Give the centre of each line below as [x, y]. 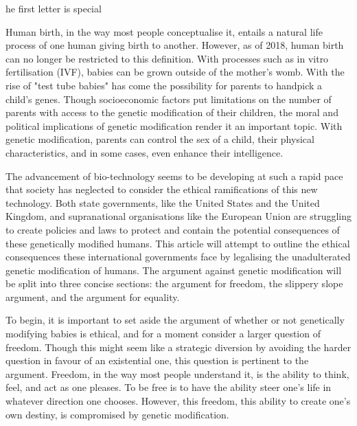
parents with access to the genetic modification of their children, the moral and [172, 112]
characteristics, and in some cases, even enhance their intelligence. [145, 152]
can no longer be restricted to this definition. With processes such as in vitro [167, 58]
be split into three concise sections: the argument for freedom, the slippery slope [174, 283]
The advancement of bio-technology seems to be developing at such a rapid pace [174, 176]
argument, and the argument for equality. [93, 296]
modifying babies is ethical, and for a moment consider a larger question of [163, 334]
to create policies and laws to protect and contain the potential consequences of [173, 229]
